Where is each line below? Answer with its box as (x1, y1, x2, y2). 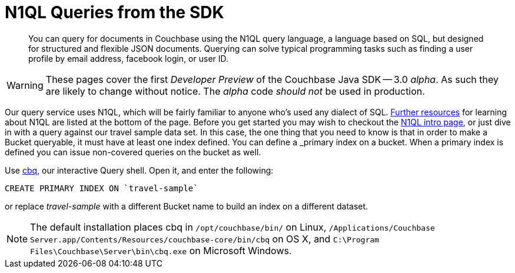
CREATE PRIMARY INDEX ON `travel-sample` (5, 183, 198, 193)
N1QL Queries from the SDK (5, 2, 224, 22)
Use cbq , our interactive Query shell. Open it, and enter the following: (5, 165, 274, 175)
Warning (6, 79, 44, 91)
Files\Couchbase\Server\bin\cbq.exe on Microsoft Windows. (30, 244, 292, 257)
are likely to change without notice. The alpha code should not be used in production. (45, 85, 425, 97)
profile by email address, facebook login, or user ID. (28, 53, 229, 64)
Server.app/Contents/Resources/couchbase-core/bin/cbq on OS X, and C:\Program (30, 232, 380, 245)
